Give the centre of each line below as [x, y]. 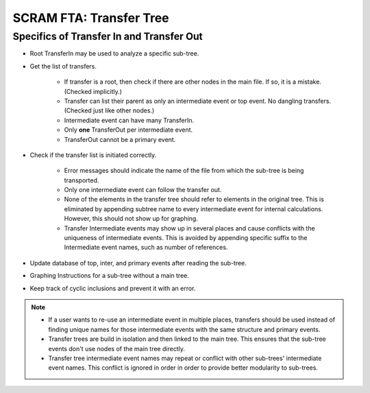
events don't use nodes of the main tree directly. [116, 348]
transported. [82, 180]
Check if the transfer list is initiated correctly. [93, 155]
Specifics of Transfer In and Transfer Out [108, 36]
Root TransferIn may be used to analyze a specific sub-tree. [114, 53]
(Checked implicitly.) [93, 91]
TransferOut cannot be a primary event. [120, 139]
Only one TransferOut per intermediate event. [128, 130]
